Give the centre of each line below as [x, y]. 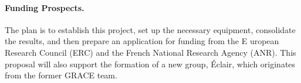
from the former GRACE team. [61, 75]
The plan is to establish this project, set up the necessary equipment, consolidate [150, 29]
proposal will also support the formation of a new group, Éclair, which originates [150, 64]
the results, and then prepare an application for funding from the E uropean [142, 41]
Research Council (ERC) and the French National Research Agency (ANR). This [150, 52]
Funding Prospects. [45, 7]
